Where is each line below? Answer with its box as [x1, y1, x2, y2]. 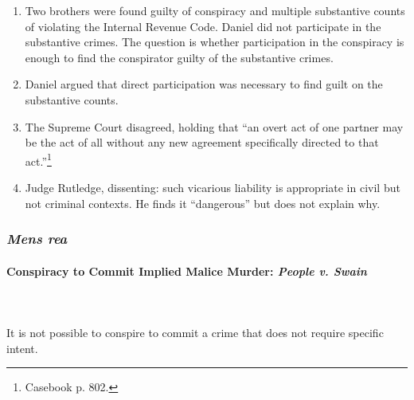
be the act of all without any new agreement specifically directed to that [25, 134, 379, 151]
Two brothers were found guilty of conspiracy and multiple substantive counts [25, 2, 405, 18]
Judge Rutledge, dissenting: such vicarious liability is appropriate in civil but [25, 179, 400, 195]
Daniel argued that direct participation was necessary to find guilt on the [25, 76, 383, 92]
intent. [6, 339, 38, 356]
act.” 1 [25, 150, 52, 169]
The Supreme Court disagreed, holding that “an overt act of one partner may [25, 118, 404, 135]
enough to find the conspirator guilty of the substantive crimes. [25, 49, 334, 65]
